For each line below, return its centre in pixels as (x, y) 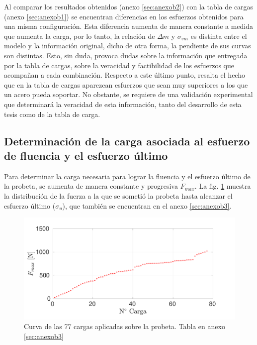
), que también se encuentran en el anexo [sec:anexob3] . (147, 205)
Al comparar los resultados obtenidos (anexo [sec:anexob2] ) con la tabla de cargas (129, 6)
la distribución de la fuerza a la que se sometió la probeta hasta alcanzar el (118, 195)
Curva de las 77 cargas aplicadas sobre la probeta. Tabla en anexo (125, 326)
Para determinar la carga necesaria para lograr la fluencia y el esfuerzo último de (127, 176)
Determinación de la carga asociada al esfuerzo (127, 141)
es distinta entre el (219, 36)
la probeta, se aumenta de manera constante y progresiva (91, 186)
